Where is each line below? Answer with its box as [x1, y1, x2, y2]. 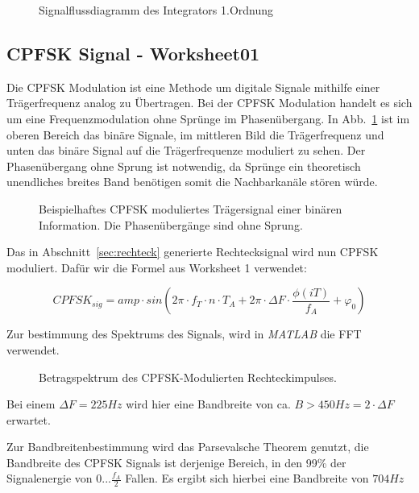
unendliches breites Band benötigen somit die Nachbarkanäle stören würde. [6, 173, 378, 190]
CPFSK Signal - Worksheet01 [6, 40, 260, 65]
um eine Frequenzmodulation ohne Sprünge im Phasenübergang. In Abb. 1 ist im [6, 110, 410, 126]
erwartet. [6, 411, 51, 428]
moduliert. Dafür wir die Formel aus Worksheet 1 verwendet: [6, 259, 307, 275]
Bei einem [6, 396, 56, 412]
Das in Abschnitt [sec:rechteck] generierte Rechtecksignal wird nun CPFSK [6, 243, 379, 260]
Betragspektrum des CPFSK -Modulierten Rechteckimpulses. [39, 368, 337, 385]
